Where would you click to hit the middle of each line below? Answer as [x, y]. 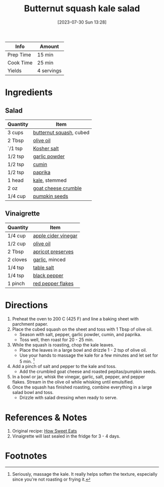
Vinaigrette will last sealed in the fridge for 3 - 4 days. [66, 436]
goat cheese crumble [57, 188]
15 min [45, 54]
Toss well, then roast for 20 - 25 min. [57, 340]
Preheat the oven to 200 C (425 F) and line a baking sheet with [75, 318]
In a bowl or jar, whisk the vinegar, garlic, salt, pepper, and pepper [79, 377]
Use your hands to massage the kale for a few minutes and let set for [89, 355]
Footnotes [26, 456]
